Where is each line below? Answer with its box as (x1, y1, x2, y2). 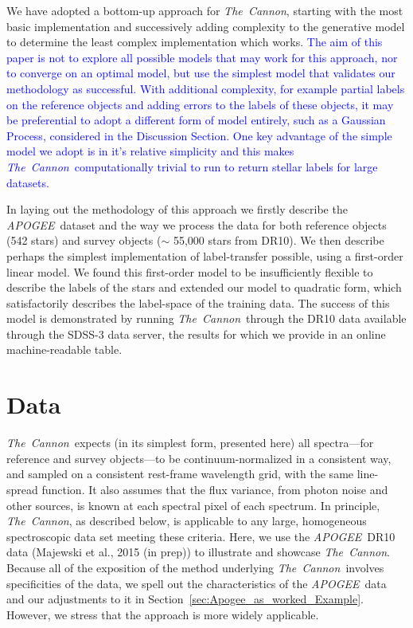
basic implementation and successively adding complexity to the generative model (6, 18, 405, 34)
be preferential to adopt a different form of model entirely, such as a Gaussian (6, 112, 386, 128)
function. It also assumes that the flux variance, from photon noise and (41, 481, 388, 497)
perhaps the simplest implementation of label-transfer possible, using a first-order (6, 247, 403, 264)
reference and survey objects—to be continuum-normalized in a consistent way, (6, 449, 392, 466)
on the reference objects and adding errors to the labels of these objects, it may (6, 96, 394, 112)
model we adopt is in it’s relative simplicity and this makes (6, 143, 294, 159)
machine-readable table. (6, 341, 123, 358)
